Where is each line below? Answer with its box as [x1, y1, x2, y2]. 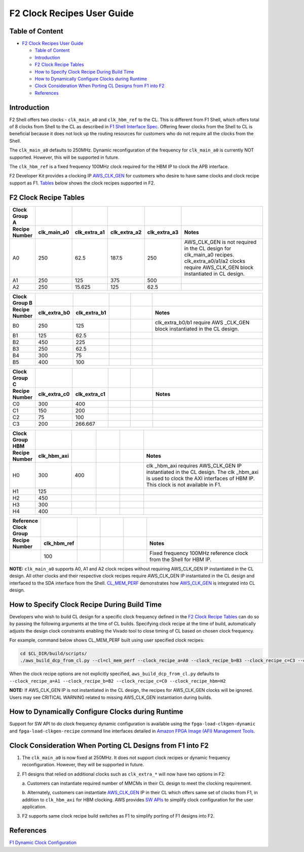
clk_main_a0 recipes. [184, 251, 234, 258]
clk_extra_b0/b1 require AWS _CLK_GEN [155, 319, 250, 326]
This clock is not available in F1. [146, 481, 221, 488]
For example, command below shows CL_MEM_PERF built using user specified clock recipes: [9, 637, 205, 643]
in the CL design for [184, 245, 232, 252]
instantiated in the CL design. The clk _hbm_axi [146, 468, 258, 475]
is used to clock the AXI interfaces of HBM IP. [146, 474, 255, 481]
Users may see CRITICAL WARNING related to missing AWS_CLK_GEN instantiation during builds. [9, 694, 212, 700]
